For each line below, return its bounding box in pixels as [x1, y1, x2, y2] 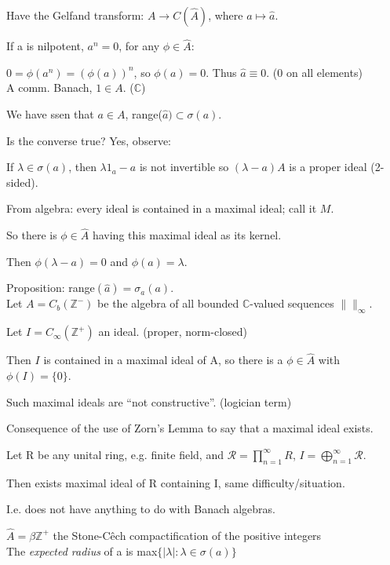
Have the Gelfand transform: [6, 7, 144, 23]
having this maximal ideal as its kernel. [92, 227, 282, 243]
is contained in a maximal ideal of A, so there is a [43, 352, 283, 368]
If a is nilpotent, [6, 38, 84, 54]
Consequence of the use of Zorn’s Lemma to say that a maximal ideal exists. [6, 420, 374, 436]
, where [208, 7, 243, 23]
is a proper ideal [289, 159, 367, 175]
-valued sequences [250, 295, 334, 312]
